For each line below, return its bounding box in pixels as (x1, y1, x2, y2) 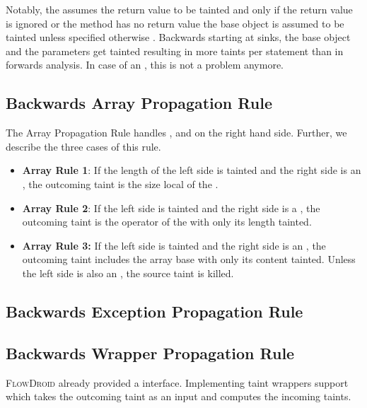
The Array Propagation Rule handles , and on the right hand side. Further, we (6, 125, 347, 140)
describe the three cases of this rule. (6, 139, 161, 153)
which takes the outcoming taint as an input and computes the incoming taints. (6, 389, 351, 404)
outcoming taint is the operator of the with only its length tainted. (22, 214, 312, 229)
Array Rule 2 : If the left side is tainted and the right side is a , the (22, 200, 320, 215)
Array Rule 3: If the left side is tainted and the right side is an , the (22, 238, 326, 252)
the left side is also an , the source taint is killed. (22, 265, 234, 280)
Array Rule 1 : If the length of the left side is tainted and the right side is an (22, 163, 361, 177)
